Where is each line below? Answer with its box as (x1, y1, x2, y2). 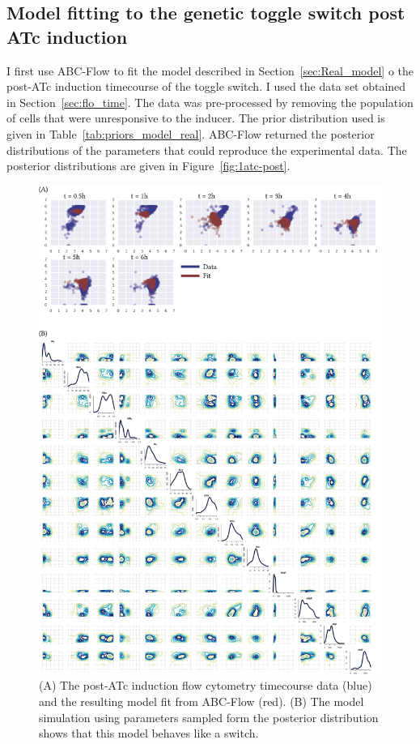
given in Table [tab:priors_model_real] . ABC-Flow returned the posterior (6, 125, 375, 142)
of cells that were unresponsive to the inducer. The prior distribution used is (6, 109, 385, 126)
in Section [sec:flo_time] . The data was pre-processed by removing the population (6, 93, 414, 110)
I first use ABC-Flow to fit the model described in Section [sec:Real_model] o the (6, 62, 414, 79)
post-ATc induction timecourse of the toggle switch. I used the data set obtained (6, 78, 406, 95)
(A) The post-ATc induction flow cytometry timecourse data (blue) (39, 677, 372, 694)
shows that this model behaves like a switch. (39, 725, 259, 742)
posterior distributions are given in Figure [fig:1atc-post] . (6, 157, 291, 174)
